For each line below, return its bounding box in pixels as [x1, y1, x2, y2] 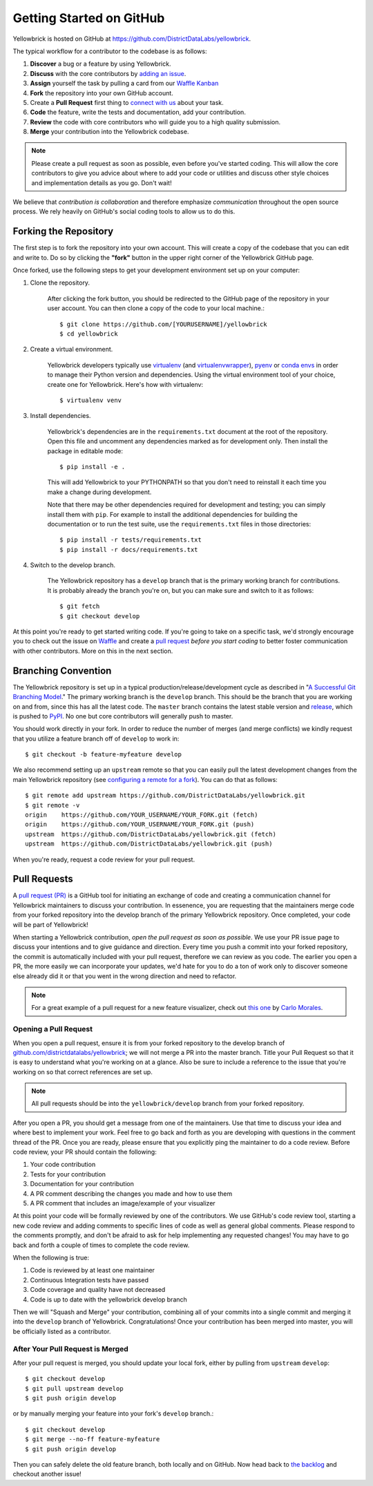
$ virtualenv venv [59, 397, 122, 404]
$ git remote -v [25, 801, 80, 809]
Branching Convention [12, 665, 112, 676]
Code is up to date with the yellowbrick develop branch [30, 1295, 188, 1304]
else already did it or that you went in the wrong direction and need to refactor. [12, 971, 237, 980]
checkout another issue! [12, 1470, 82, 1478]
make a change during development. [47, 488, 152, 496]
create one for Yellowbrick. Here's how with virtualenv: [47, 380, 204, 388]
